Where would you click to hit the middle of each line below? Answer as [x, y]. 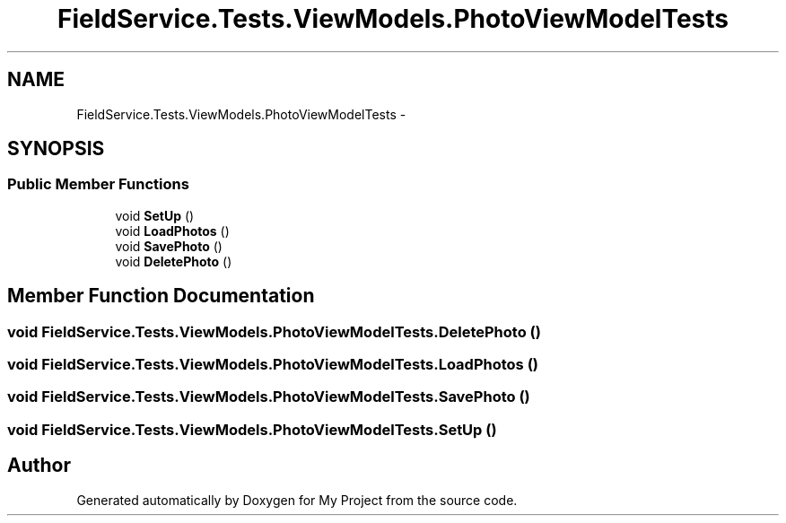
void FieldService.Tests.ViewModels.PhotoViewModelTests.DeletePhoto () [274, 331]
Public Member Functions [98, 184]
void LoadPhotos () [172, 231]
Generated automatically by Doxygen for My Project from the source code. [297, 500]
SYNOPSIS [56, 149]
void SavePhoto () [169, 246]
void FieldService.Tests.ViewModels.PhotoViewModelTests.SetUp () [252, 429]
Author [39, 466]
